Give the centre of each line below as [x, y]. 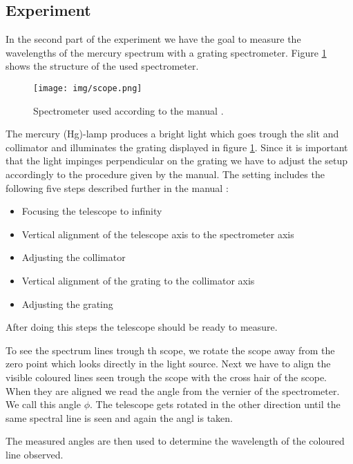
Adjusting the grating [67, 303]
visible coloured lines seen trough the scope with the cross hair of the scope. [166, 377]
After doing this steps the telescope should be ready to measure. [142, 327]
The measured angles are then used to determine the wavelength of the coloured [175, 441]
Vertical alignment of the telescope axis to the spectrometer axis [158, 234]
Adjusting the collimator [74, 257]
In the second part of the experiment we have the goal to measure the [153, 39]
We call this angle [43, 404]
